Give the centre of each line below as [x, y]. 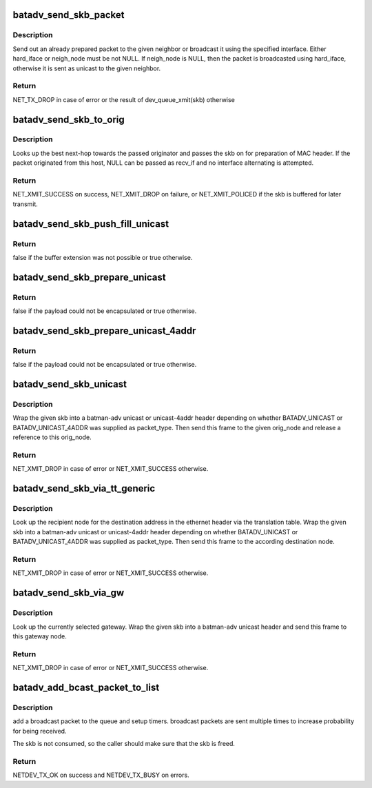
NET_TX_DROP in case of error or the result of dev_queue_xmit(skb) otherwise [124, 99]
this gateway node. [40, 636]
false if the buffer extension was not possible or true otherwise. [103, 257]
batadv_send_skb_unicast [70, 384]
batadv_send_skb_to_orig [69, 120]
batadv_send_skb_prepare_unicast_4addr [104, 331]
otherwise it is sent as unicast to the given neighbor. [87, 68]
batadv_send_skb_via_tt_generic [84, 488]
